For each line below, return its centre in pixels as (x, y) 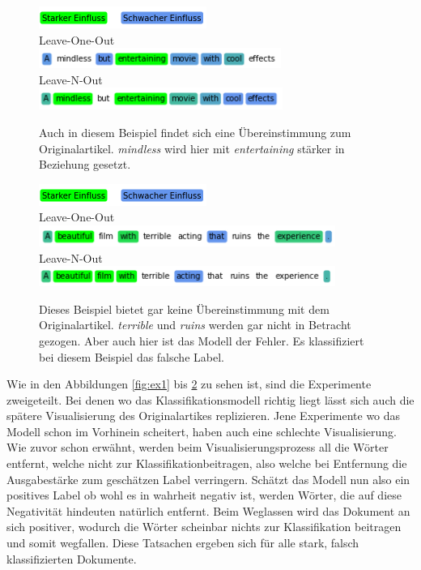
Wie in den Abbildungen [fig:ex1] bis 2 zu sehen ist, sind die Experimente (189, 384)
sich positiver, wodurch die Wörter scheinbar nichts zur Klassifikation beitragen (204, 527)
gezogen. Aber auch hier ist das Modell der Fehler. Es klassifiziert (202, 340)
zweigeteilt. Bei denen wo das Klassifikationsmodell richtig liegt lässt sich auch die (210, 399)
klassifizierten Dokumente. (72, 558)
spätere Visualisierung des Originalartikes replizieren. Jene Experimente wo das (204, 416)
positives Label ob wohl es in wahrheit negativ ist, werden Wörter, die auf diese (204, 495)
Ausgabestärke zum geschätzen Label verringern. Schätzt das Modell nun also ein (208, 479)
